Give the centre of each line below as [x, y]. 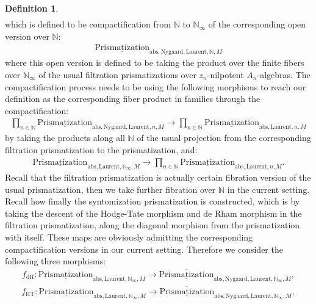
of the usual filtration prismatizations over [117, 74]
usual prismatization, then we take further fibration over [110, 189]
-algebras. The [284, 74]
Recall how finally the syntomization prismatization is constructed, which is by [153, 201]
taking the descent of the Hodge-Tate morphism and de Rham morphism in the [153, 213]
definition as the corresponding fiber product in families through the [133, 99]
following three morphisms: [56, 261]
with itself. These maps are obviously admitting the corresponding [129, 237]
